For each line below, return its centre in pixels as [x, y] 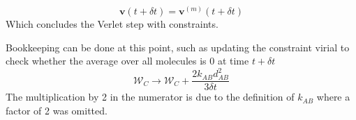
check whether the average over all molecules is [106, 61]
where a [333, 97]
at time [233, 61]
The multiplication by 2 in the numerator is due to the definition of [150, 97]
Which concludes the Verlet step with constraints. [112, 24]
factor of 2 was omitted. [57, 110]
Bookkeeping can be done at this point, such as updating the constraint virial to [178, 47]
